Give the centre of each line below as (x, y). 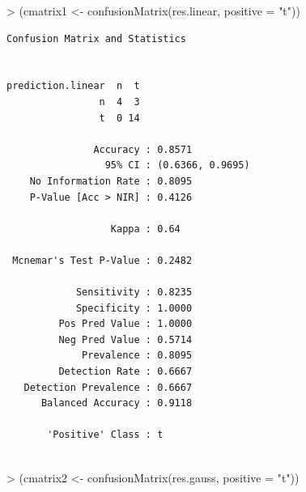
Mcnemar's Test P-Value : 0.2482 (102, 260)
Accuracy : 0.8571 (143, 149)
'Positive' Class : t (105, 435)
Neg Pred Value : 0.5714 (125, 339)
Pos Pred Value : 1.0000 (125, 324)
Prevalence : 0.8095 (137, 356)
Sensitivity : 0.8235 (134, 293)
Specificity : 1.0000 (134, 308)
